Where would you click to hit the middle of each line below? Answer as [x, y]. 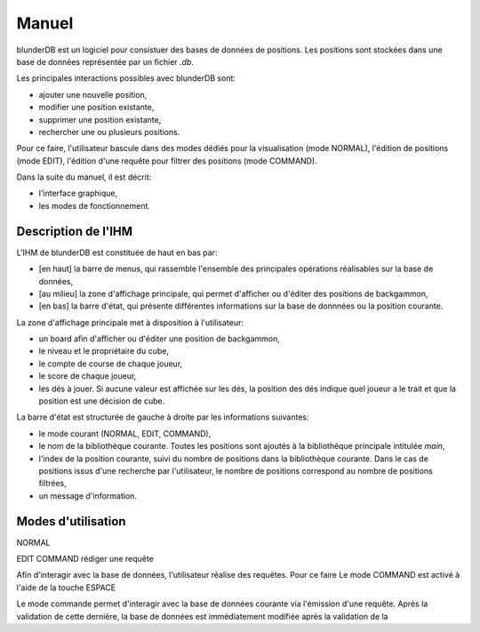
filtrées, [52, 484]
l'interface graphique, [78, 193]
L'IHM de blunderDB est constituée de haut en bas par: [117, 252]
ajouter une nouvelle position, [93, 94]
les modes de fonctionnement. [95, 205]
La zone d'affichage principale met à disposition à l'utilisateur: [130, 322]
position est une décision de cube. [102, 401]
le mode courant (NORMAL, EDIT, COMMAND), [125, 433]
